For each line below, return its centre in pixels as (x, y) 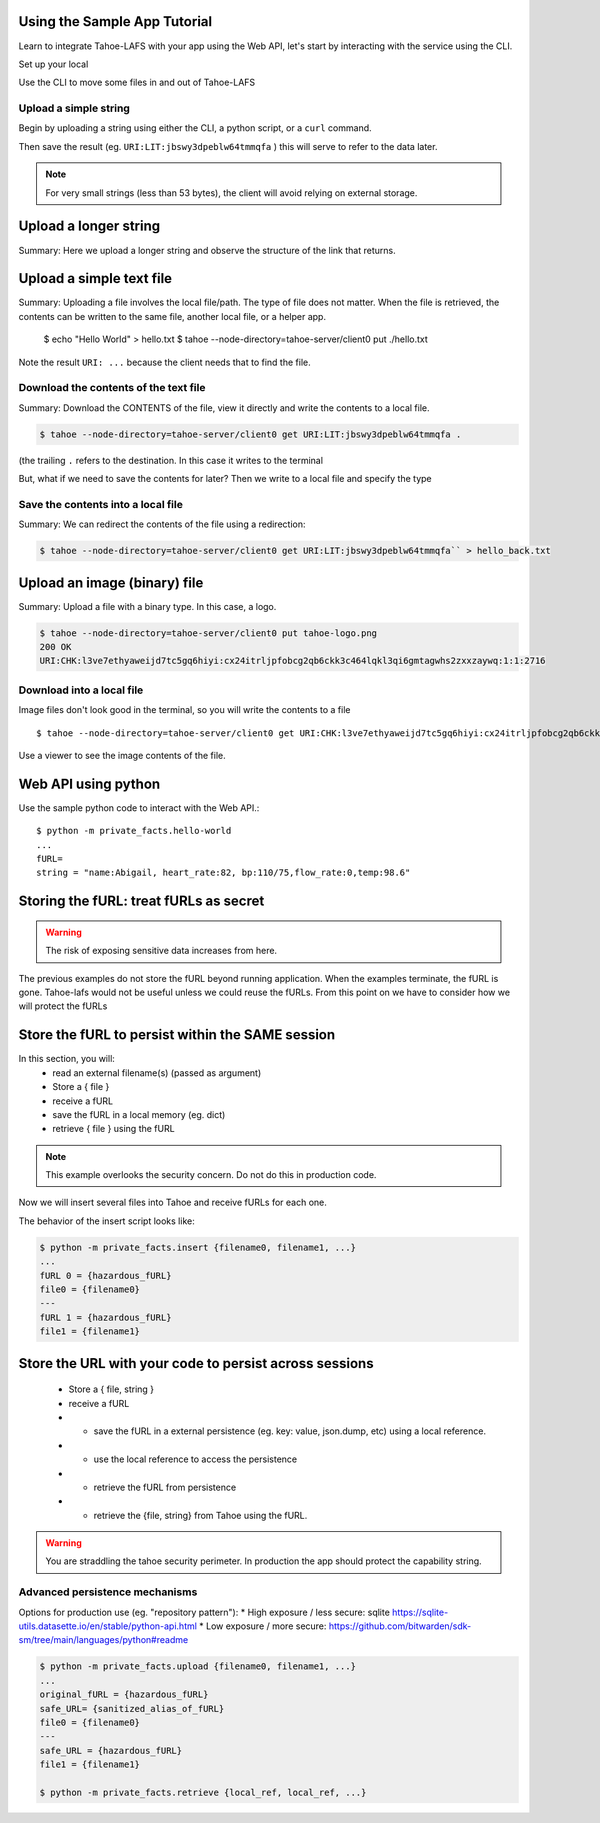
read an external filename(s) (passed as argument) (157, 1072)
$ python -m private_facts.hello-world (134, 831)
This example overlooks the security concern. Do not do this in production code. (211, 1175)
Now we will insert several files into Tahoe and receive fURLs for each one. (172, 1202)
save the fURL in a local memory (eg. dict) (139, 1114)
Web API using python (89, 783)
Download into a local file (81, 690)
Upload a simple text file (95, 278)
